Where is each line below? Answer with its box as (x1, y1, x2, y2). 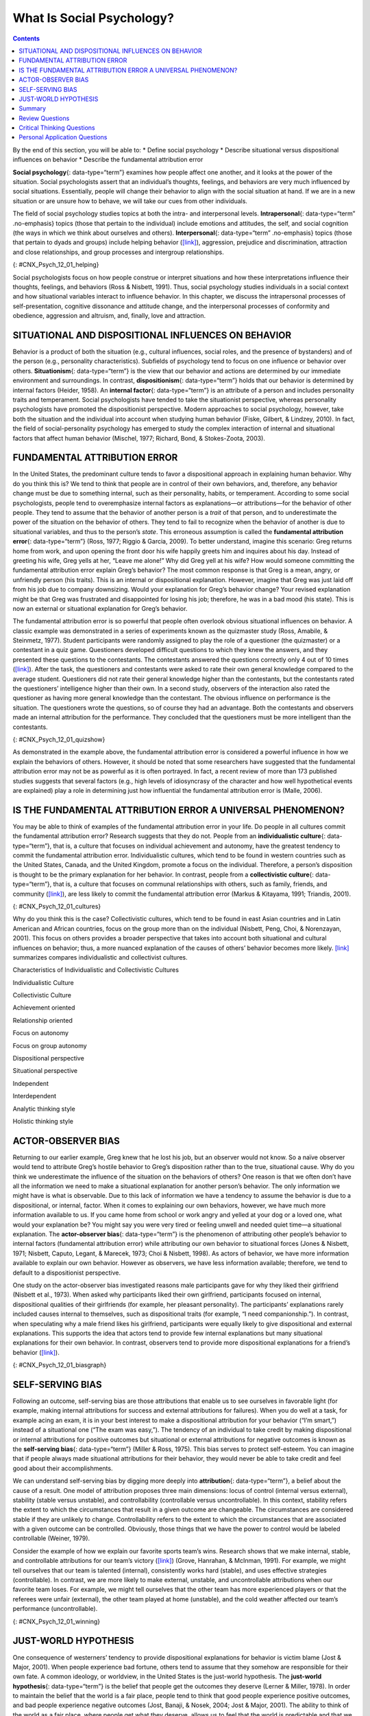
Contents (12, 34, 40, 43)
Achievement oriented (12, 1004, 75, 1012)
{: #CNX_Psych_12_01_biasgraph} (12, 1361, 107, 1369)
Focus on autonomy (12, 1029, 69, 1037)
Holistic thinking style (12, 1117, 73, 1125)
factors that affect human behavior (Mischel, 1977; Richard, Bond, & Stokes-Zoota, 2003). (12, 434, 265, 442)
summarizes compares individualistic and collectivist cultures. (12, 953, 188, 961)
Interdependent (12, 1092, 57, 1100)
